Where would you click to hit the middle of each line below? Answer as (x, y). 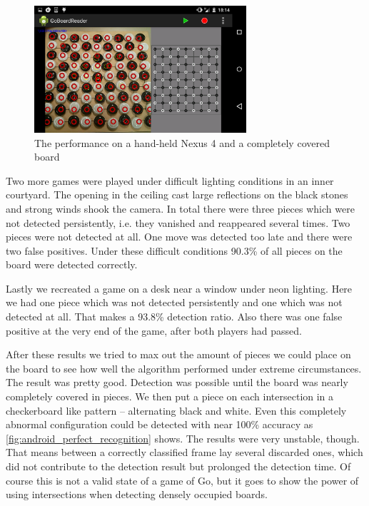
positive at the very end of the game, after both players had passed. (154, 330)
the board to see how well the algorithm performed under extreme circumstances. (184, 368)
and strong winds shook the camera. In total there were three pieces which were (180, 208)
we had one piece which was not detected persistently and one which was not (174, 302)
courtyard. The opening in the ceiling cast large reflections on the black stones (177, 194)
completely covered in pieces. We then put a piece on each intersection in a (170, 396)
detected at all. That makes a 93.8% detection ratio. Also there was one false (174, 317)
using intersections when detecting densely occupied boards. (137, 494)
